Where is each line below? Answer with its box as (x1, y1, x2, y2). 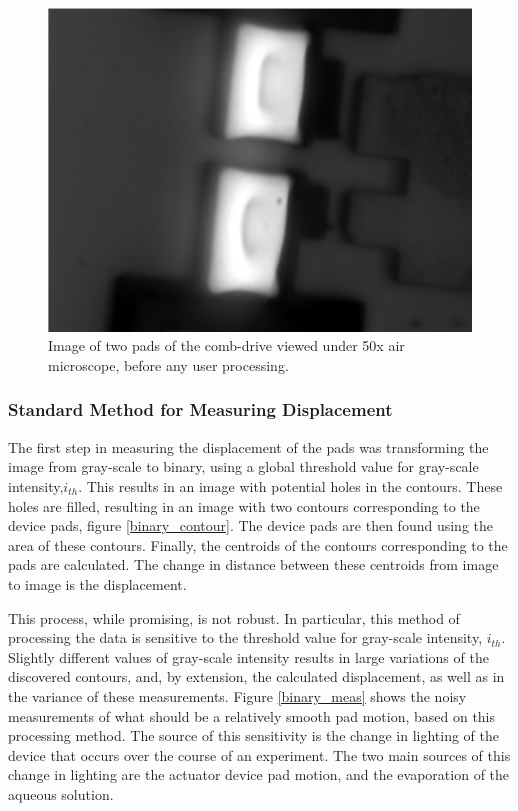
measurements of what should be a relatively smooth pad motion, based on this (8, 705, 496, 726)
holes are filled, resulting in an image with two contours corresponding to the (8, 495, 480, 516)
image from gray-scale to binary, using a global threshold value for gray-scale (8, 456, 479, 477)
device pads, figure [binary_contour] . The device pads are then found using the (8, 515, 493, 536)
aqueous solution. (8, 783, 114, 804)
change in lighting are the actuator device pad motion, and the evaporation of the (8, 764, 510, 785)
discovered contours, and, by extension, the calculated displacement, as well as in (8, 666, 505, 687)
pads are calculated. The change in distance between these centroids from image (8, 554, 499, 575)
